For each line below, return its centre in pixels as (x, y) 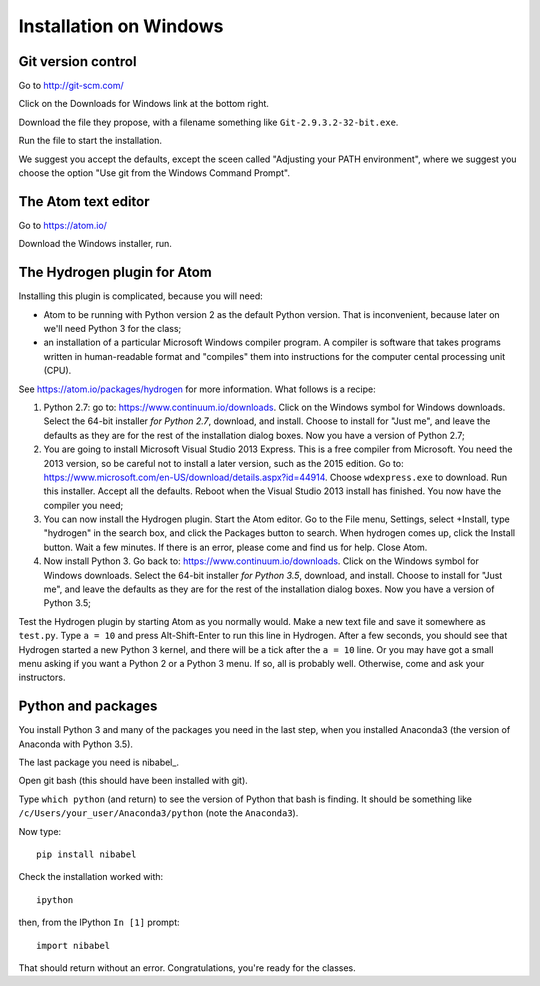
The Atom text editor (84, 201)
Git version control (77, 61)
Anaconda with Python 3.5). (76, 744)
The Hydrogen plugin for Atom (115, 272)
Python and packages (88, 706)
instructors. (42, 677)
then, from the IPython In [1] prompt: (99, 922)
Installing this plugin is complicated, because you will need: (141, 296)
